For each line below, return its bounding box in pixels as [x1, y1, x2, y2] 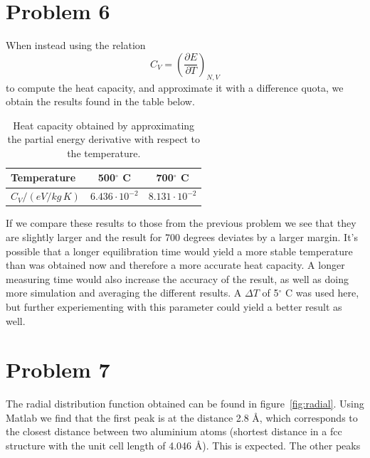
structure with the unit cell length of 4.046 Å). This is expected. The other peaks [6, 438, 361, 453]
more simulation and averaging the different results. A [6, 285, 242, 300]
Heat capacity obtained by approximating [13, 117, 195, 132]
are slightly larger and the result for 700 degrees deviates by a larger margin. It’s [6, 230, 358, 245]
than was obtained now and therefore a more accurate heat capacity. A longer [6, 257, 345, 272]
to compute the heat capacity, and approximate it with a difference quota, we [6, 80, 344, 95]
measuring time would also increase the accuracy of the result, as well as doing [6, 271, 349, 286]
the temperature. [67, 145, 141, 160]
